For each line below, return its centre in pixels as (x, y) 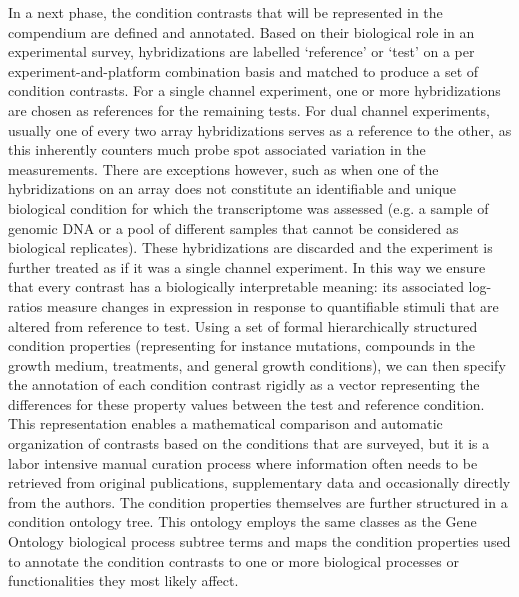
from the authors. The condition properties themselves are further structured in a (258, 501)
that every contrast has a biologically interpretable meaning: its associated (236, 286)
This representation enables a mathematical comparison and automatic (225, 423)
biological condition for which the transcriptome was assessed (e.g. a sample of (248, 207)
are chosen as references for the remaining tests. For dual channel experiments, (249, 109)
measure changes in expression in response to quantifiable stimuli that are (273, 305)
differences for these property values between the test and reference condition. (246, 403)
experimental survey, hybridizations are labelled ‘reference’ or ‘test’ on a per (241, 51)
